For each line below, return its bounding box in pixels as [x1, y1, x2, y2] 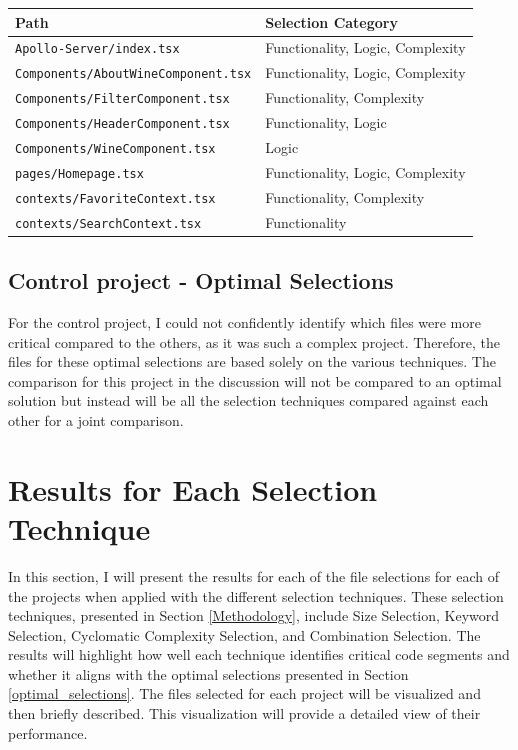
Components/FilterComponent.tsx [15, 92, 230, 107]
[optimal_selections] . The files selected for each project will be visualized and [8, 683, 481, 704]
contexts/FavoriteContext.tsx [15, 191, 216, 206]
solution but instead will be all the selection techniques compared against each [8, 390, 489, 411]
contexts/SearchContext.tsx [15, 216, 202, 231]
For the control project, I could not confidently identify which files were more [8, 312, 481, 333]
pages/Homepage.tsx [15, 166, 144, 181]
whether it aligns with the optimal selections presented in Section [8, 663, 409, 684]
